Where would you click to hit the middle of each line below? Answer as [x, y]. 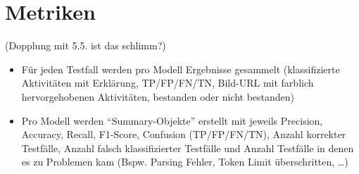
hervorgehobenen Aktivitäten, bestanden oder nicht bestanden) [158, 96]
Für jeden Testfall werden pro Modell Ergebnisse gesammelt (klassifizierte [181, 69]
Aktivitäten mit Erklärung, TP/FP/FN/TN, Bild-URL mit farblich [168, 83]
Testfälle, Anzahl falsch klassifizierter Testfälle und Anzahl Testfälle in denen [188, 148]
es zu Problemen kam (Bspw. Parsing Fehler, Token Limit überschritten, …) [185, 162]
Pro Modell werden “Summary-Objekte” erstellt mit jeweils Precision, [172, 120]
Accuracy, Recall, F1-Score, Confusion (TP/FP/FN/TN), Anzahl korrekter [184, 134]
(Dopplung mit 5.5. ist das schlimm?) [86, 45]
